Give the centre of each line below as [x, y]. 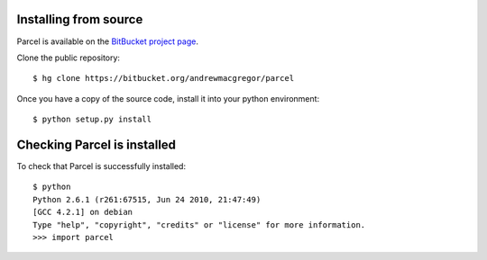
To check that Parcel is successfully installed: [101, 166]
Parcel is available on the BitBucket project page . [107, 41]
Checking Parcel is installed [96, 144]
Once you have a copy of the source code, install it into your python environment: [168, 98]
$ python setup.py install [92, 120]
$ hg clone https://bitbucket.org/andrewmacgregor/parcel [164, 78]
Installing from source [80, 19]
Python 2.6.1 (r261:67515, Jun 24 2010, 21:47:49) [147, 199]
